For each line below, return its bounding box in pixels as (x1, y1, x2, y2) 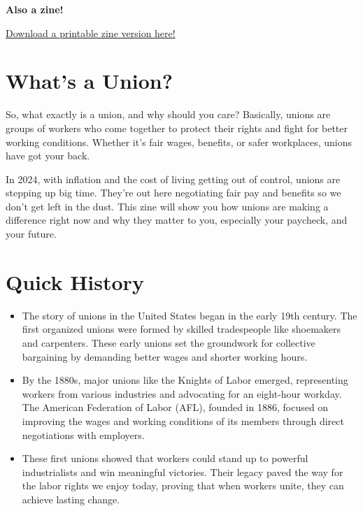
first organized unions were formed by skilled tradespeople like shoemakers (22, 322, 341, 336)
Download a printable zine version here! (6, 25, 176, 40)
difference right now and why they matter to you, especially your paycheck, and (6, 213, 348, 227)
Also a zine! (6, 2, 64, 16)
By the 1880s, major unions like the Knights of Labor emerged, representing (22, 373, 348, 387)
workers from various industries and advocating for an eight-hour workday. (22, 386, 342, 401)
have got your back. (6, 148, 90, 163)
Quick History (6, 267, 144, 296)
